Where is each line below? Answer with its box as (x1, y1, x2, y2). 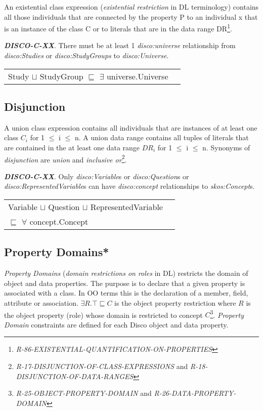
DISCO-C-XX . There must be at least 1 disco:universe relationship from (4, 40, 236, 51)
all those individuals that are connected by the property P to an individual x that (4, 11, 258, 22)
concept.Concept (29, 216, 89, 228)
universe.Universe (106, 70, 168, 82)
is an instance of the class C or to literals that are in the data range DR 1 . (4, 22, 232, 33)
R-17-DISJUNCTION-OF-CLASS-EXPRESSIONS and (16, 361, 188, 372)
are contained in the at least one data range (4, 142, 140, 153)
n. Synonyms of (202, 142, 250, 153)
